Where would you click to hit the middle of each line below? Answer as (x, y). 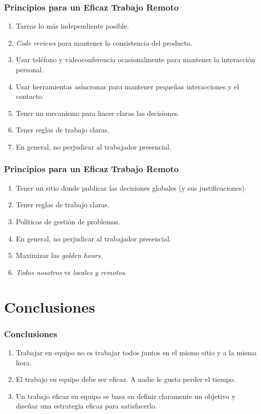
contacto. (30, 96)
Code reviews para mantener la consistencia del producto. (104, 42)
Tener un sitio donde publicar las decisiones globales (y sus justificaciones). (131, 187)
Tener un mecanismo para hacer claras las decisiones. (98, 113)
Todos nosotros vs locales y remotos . (71, 272)
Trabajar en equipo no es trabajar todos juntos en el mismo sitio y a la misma (136, 352)
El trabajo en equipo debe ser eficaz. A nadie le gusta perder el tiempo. (126, 379)
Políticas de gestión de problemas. (68, 221)
